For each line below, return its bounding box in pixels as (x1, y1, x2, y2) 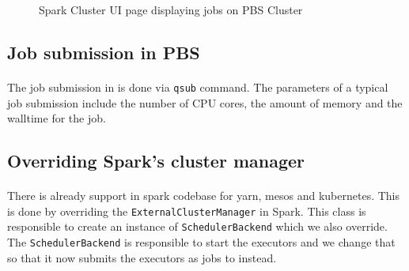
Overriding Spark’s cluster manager (7, 149, 305, 173)
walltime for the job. (7, 110, 106, 126)
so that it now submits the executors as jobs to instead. (7, 249, 277, 265)
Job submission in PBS (7, 40, 200, 64)
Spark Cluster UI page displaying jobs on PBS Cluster (39, 2, 303, 17)
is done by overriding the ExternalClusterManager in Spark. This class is (7, 202, 366, 219)
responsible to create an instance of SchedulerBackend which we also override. (7, 218, 388, 235)
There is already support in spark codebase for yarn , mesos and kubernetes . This (7, 187, 400, 204)
